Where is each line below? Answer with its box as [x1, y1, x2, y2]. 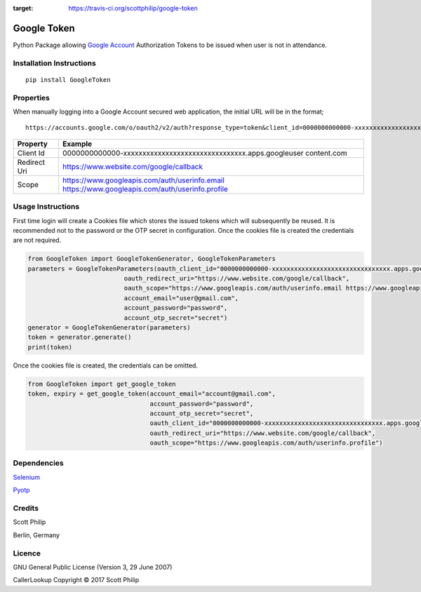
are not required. [13, 236, 62, 245]
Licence [13, 548, 41, 558]
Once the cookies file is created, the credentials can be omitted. [13, 361, 198, 370]
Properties [13, 93, 51, 102]
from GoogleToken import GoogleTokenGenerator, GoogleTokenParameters [27, 255, 276, 263]
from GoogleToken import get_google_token [27, 379, 176, 388]
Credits [13, 504, 39, 513]
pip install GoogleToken [25, 76, 111, 83]
